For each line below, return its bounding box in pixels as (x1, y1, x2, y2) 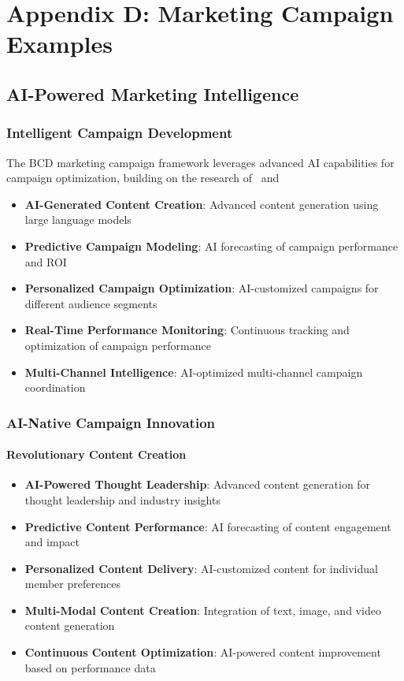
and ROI (24, 253, 67, 270)
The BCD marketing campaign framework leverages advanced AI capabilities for (6, 154, 395, 170)
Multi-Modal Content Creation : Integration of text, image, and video (24, 601, 381, 618)
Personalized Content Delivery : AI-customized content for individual (24, 560, 378, 576)
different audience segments (24, 295, 158, 311)
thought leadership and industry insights (24, 491, 221, 508)
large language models (24, 211, 132, 228)
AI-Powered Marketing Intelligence (6, 81, 299, 106)
